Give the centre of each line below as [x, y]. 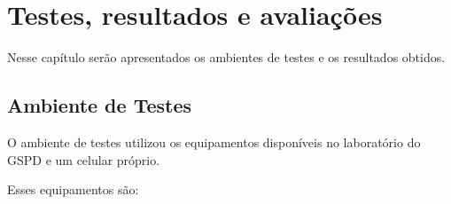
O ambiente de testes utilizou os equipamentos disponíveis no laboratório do [214, 141]
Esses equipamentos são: [73, 189]
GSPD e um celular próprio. [84, 159]
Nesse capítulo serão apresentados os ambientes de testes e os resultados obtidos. [226, 57]
